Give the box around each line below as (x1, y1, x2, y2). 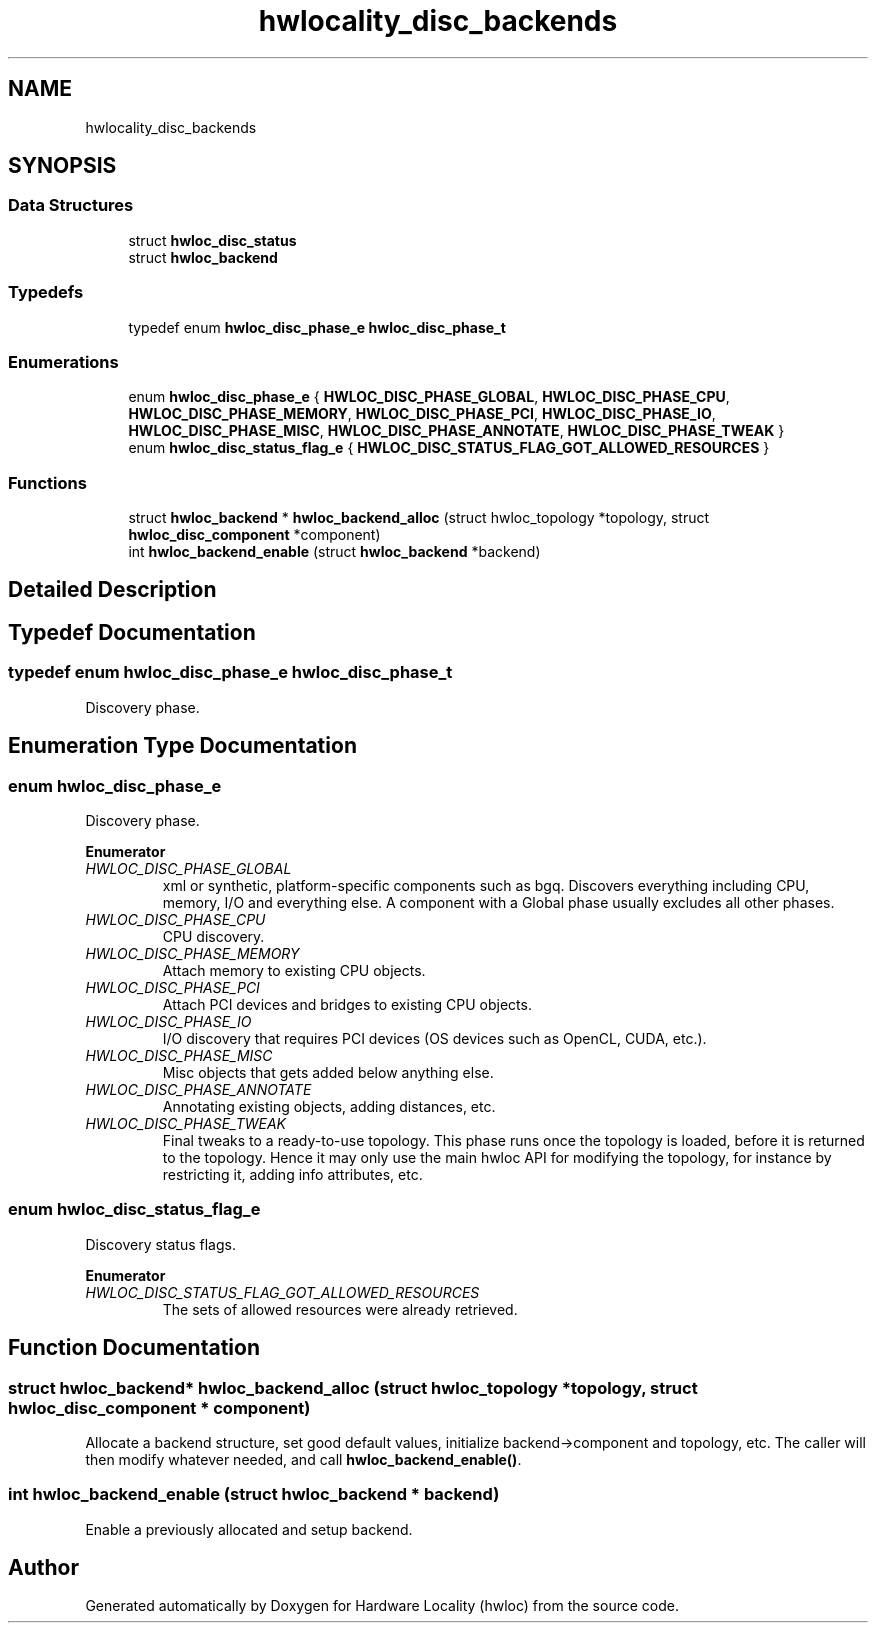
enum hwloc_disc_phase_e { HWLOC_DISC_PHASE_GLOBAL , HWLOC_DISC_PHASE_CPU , (128, 388, 730, 406)
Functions (8, 472, 87, 493)
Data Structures (8, 195, 134, 216)
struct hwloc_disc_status (128, 231, 297, 249)
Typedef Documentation (8, 619, 256, 645)
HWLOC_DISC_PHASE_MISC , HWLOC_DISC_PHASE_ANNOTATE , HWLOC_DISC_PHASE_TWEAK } (128, 422, 785, 440)
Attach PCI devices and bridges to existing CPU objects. (162, 995, 532, 1013)
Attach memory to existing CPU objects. (162, 961, 426, 979)
